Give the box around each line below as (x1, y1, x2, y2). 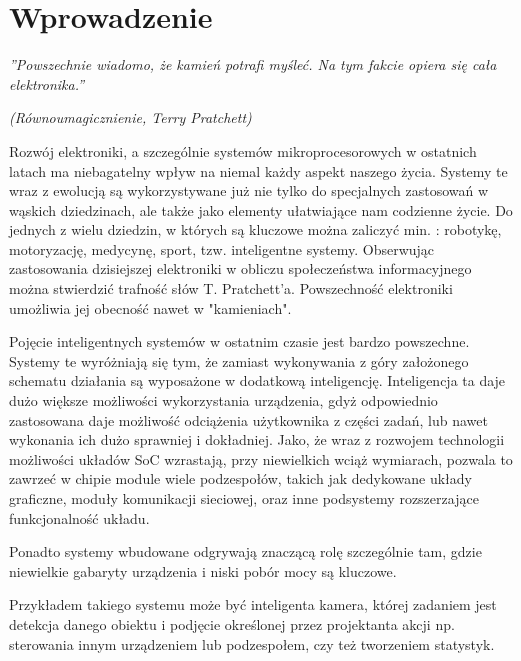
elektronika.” (9, 73, 85, 94)
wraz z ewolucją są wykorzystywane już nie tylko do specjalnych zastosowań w (9, 180, 489, 201)
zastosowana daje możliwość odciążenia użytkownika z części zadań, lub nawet (9, 409, 488, 430)
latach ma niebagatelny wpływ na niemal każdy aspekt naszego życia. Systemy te (9, 160, 508, 181)
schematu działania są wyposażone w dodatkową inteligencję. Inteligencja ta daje (9, 370, 506, 391)
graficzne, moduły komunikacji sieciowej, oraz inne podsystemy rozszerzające (9, 488, 479, 508)
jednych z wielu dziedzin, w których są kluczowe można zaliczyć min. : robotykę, (9, 219, 502, 240)
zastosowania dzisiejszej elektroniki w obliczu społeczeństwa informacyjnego (9, 258, 472, 279)
